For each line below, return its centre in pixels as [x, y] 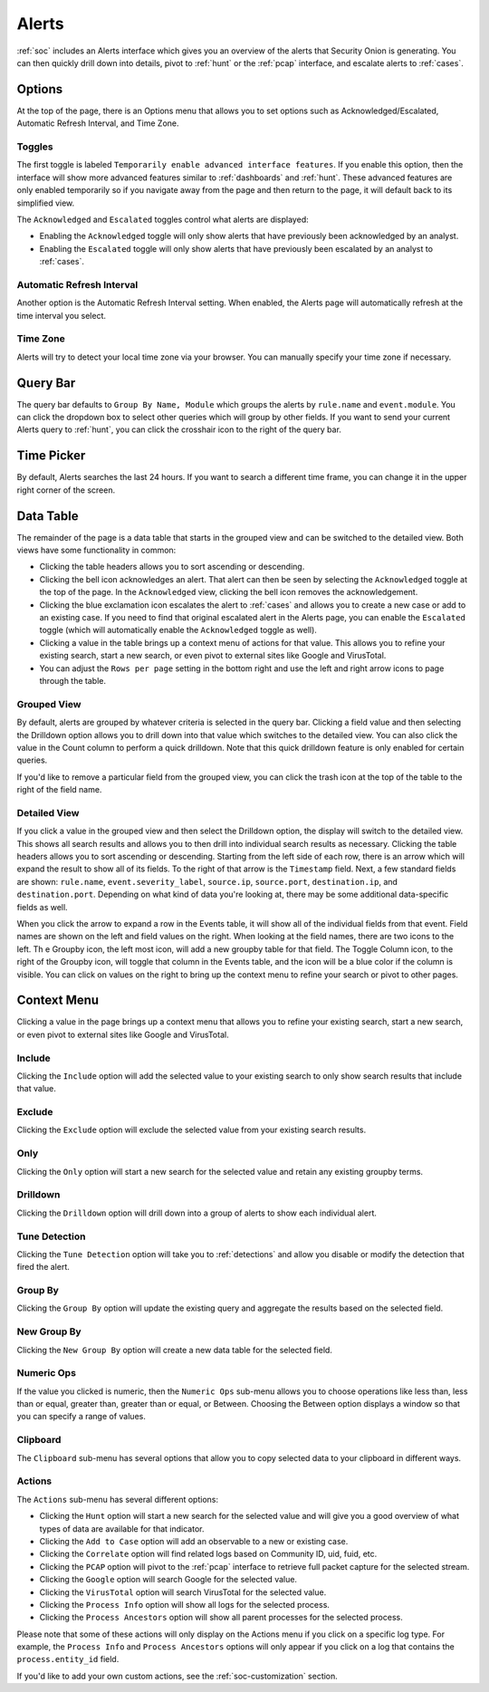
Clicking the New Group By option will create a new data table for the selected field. [174, 1350]
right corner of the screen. [66, 490]
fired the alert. [43, 1267]
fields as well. [42, 907]
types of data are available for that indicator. [122, 1529]
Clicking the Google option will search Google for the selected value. [168, 1580]
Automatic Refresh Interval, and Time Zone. [98, 123]
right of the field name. [59, 790]
